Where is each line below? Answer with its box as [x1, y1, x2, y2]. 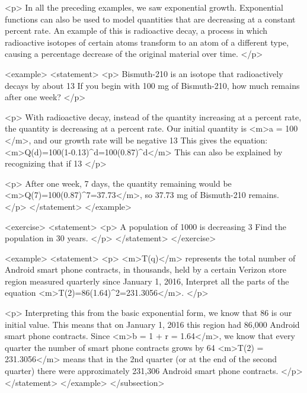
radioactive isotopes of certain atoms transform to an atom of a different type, [5, 36, 289, 48]
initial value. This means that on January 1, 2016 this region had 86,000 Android [5, 318, 300, 330]
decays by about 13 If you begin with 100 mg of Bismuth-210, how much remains [5, 79, 300, 91]
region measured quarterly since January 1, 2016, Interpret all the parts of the [5, 274, 289, 287]
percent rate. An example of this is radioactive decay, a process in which [5, 24, 267, 37]
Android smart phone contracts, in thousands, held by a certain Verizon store [5, 263, 287, 276]
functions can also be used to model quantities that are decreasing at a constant [5, 12, 296, 25]
